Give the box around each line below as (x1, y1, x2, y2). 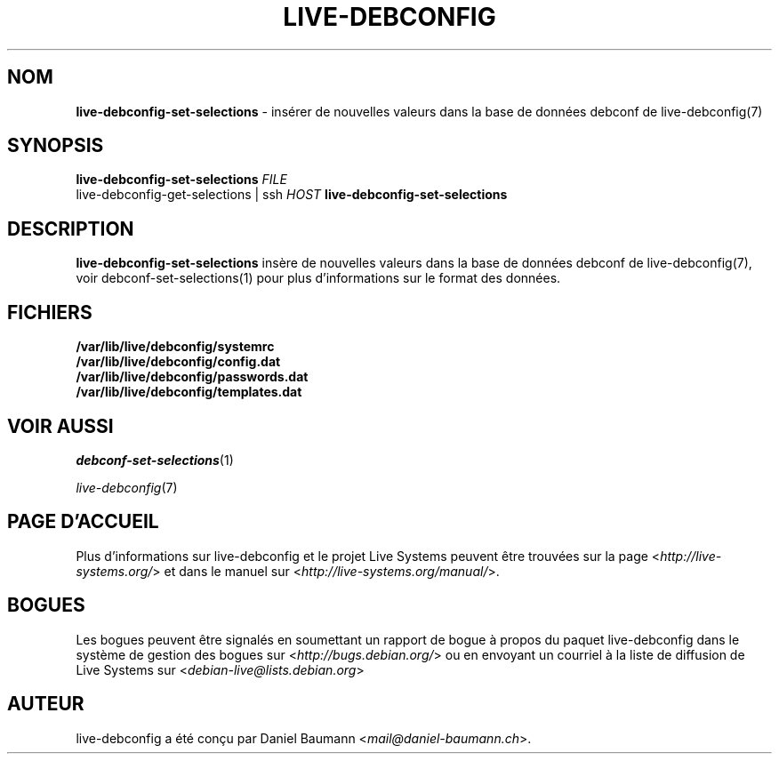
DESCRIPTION (7, 217, 134, 240)
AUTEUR (7, 693, 84, 716)
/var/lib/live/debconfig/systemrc (76, 339, 275, 355)
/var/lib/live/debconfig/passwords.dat (76, 369, 309, 385)
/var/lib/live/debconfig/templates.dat (76, 384, 302, 400)
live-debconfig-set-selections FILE (76, 172, 287, 188)
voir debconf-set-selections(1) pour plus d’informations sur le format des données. (76, 270, 561, 286)
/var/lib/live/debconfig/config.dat (76, 354, 281, 370)
